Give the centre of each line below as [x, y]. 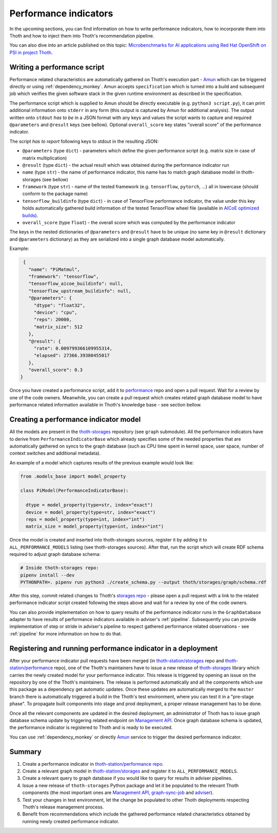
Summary [25, 752]
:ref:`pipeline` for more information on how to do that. [66, 633]
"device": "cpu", [55, 312]
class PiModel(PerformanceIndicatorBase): [74, 491]
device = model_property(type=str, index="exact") [91, 512]
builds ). [30, 215]
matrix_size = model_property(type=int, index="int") [95, 527]
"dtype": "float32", [60, 305]
